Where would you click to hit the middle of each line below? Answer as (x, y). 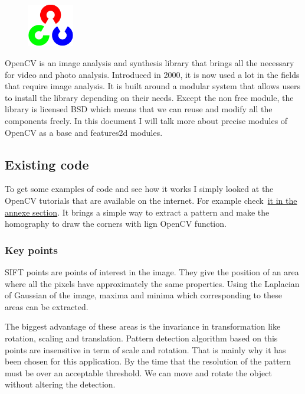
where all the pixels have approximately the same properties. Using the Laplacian (152, 283)
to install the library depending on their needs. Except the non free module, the (149, 97)
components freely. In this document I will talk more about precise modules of (146, 120)
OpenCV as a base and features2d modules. (84, 132)
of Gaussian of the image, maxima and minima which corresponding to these (143, 295)
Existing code (47, 164)
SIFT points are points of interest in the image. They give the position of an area (152, 271)
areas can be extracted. (47, 306)
